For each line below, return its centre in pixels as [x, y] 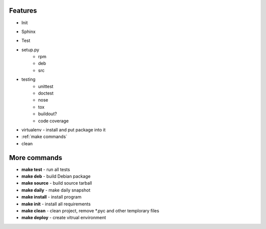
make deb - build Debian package [56, 176]
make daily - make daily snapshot [56, 190]
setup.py [30, 50]
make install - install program [51, 197]
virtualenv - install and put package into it [64, 130]
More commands [36, 158]
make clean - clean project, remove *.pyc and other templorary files [90, 211]
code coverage [53, 121]
